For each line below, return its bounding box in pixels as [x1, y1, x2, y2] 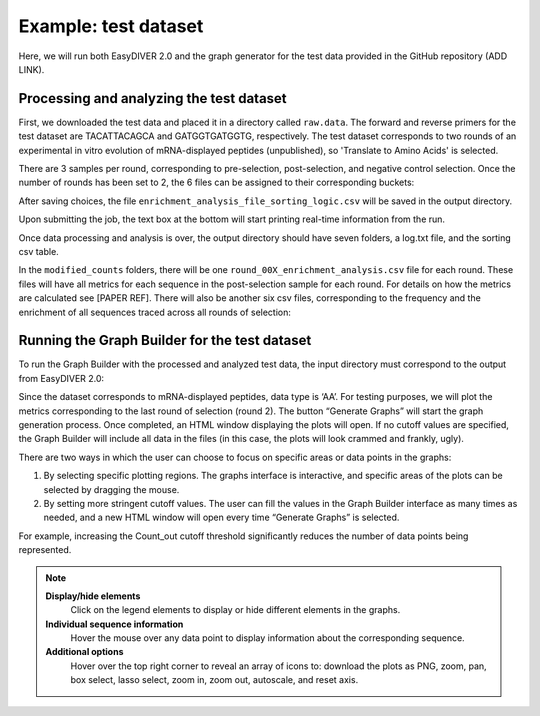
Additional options [45, 646, 124, 658]
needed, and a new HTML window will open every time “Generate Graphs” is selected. [43, 511, 400, 524]
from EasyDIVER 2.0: [18, 372, 105, 384]
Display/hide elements [45, 590, 141, 602]
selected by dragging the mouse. [43, 483, 180, 495]
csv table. [18, 245, 59, 257]
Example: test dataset [18, 15, 204, 37]
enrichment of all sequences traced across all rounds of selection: [18, 306, 292, 318]
